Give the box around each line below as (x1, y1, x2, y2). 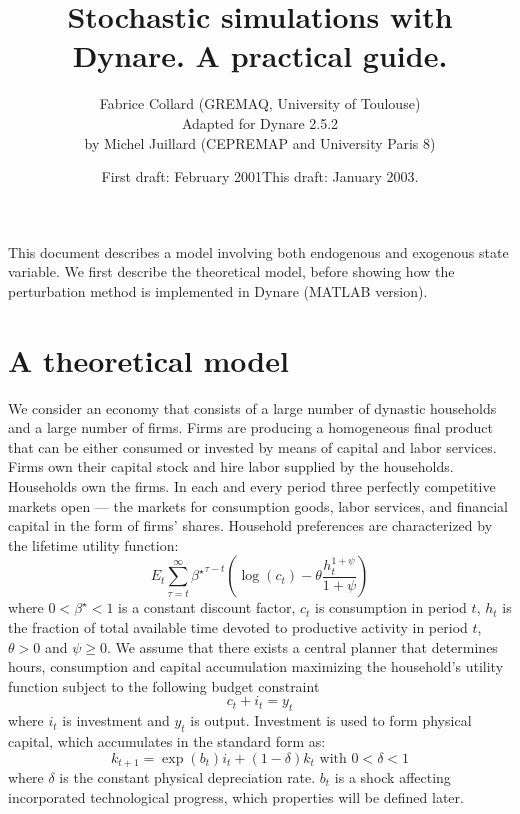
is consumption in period (315, 597, 467, 618)
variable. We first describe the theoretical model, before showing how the (8, 261, 455, 282)
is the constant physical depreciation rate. (59, 766, 316, 787)
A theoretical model (8, 339, 289, 380)
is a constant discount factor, (118, 597, 296, 618)
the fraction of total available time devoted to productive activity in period (8, 616, 468, 637)
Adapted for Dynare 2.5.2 (181, 112, 339, 133)
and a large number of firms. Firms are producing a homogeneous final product (8, 417, 493, 438)
